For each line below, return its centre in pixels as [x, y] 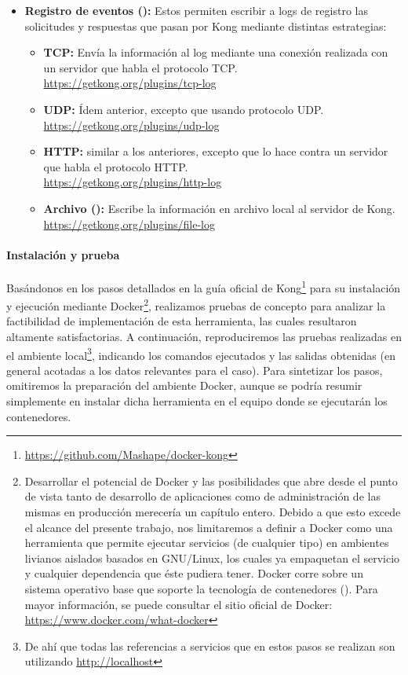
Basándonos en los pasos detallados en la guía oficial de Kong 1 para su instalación [204, 286]
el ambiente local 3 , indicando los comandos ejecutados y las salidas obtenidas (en [201, 354]
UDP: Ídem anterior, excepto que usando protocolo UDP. [184, 109]
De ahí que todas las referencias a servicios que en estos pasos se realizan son [210, 646]
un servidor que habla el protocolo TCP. [140, 67]
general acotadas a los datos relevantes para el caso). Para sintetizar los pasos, [195, 370]
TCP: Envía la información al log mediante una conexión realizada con [216, 52]
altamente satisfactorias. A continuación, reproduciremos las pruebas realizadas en [204, 337]
